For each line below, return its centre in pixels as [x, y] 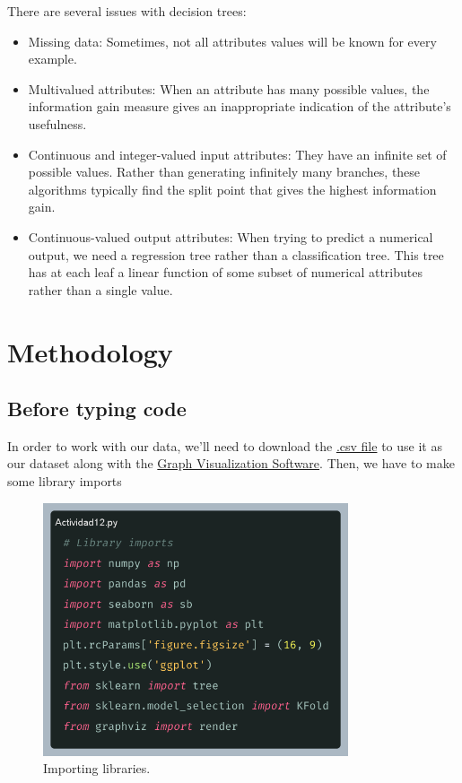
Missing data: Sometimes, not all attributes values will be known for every [232, 41]
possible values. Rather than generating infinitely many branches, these [224, 172]
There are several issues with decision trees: [127, 11]
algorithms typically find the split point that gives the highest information [232, 189]
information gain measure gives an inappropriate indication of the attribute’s [240, 106]
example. [52, 59]
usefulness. [57, 123]
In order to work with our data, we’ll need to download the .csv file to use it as [225, 445]
